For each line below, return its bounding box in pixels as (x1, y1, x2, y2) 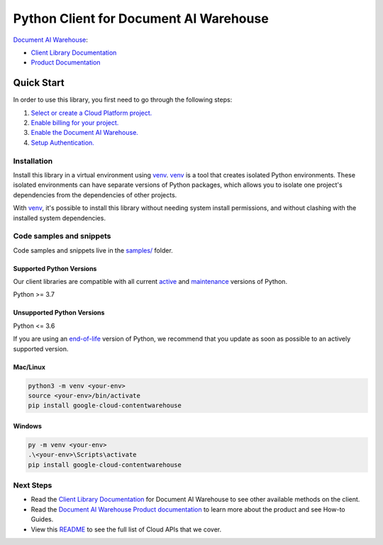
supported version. (13, 344, 69, 353)
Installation (13, 156, 53, 166)
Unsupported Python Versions (13, 309, 105, 317)
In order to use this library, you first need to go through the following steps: (13, 96, 233, 104)
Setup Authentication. (30, 138, 95, 147)
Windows (13, 422, 42, 430)
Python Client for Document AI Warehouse (13, 11, 269, 26)
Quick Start (13, 77, 65, 89)
